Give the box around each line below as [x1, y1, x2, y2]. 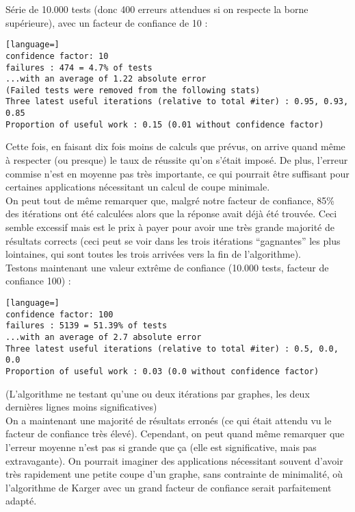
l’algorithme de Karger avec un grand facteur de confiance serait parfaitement [5, 480, 332, 494]
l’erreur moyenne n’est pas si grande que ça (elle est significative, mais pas [5, 439, 317, 454]
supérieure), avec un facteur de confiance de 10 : [5, 15, 208, 29]
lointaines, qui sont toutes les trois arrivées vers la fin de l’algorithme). [5, 247, 301, 261]
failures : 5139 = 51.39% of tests [5, 321, 168, 331]
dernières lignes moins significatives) [5, 400, 157, 414]
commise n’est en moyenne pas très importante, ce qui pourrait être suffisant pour [5, 166, 350, 180]
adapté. [5, 493, 37, 508]
